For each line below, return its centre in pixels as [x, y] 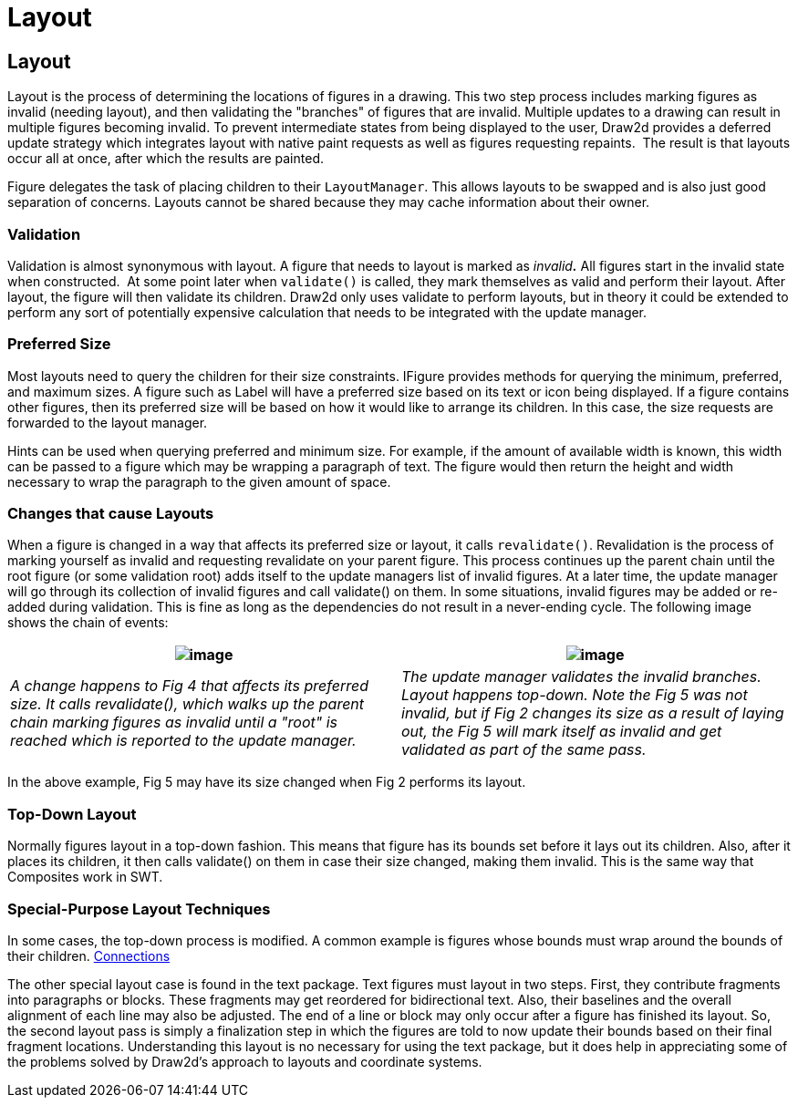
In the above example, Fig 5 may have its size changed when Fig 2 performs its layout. [267, 782]
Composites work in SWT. [85, 877]
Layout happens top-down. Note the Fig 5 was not [575, 695]
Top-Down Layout [72, 814]
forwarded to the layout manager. [108, 422]
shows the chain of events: [88, 623]
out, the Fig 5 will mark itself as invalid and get [562, 732]
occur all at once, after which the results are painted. [166, 159]
